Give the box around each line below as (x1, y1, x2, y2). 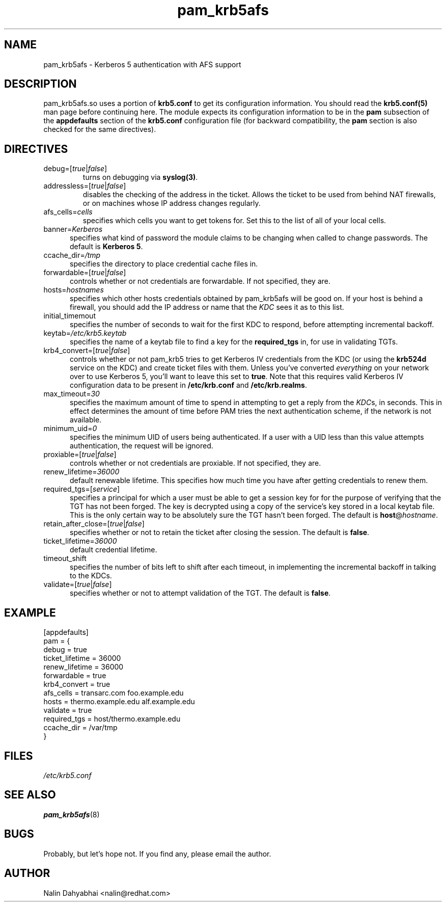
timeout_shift (43, 554, 87, 563)
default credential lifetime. (70, 545, 157, 554)
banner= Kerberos (43, 225, 103, 234)
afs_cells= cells (43, 207, 93, 217)
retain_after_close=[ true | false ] (43, 519, 145, 528)
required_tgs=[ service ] (43, 485, 120, 494)
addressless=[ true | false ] (43, 181, 126, 191)
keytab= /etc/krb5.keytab (43, 329, 127, 338)
